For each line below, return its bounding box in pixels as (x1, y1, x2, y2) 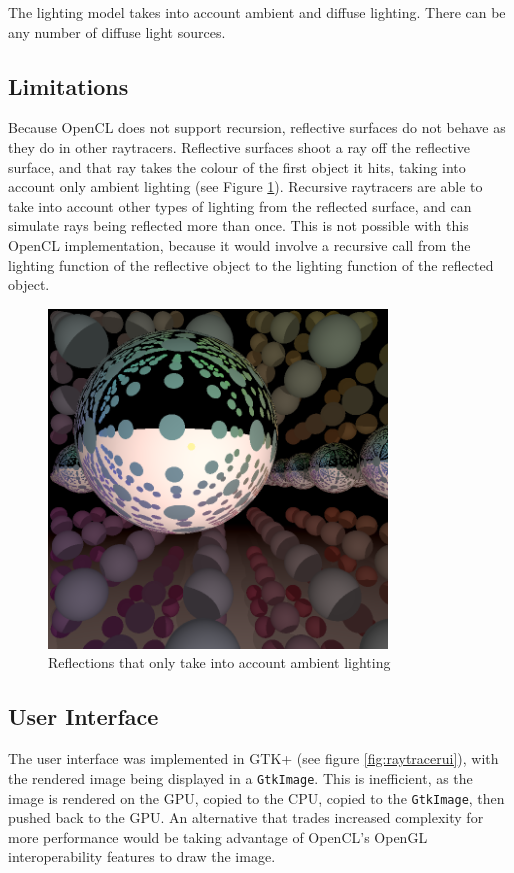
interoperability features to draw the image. (8, 846, 276, 867)
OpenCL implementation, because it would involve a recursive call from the (8, 234, 471, 255)
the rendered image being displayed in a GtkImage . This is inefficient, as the (8, 767, 473, 788)
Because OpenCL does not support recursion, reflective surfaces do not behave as (8, 117, 506, 138)
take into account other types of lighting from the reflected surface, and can (8, 195, 472, 216)
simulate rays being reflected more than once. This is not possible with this (8, 215, 469, 236)
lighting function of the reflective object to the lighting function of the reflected (8, 254, 494, 275)
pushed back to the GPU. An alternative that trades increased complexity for (8, 807, 484, 828)
